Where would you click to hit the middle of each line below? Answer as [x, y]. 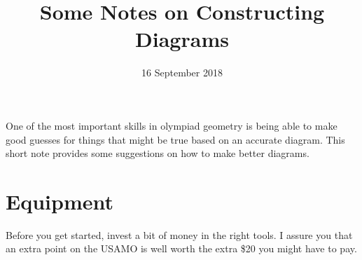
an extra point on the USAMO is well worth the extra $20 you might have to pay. [181, 248]
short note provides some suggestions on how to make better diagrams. [158, 153]
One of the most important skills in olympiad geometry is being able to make [172, 125]
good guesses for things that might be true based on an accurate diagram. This [175, 139]
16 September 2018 [182, 73]
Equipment [60, 201]
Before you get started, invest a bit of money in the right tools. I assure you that [179, 234]
